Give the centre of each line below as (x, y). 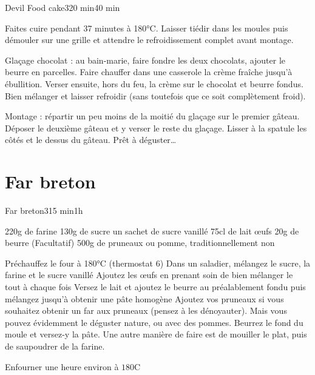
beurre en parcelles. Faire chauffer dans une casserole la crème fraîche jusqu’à (149, 72)
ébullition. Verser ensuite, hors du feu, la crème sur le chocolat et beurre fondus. (154, 83)
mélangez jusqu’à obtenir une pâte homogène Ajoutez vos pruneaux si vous (144, 298)
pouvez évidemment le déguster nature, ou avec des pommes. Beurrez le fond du (154, 322)
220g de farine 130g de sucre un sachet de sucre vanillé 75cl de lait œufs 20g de (152, 231)
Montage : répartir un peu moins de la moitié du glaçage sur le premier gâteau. (152, 116)
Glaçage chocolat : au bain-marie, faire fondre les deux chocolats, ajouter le (145, 60)
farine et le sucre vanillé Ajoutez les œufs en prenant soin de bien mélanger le (149, 275)
